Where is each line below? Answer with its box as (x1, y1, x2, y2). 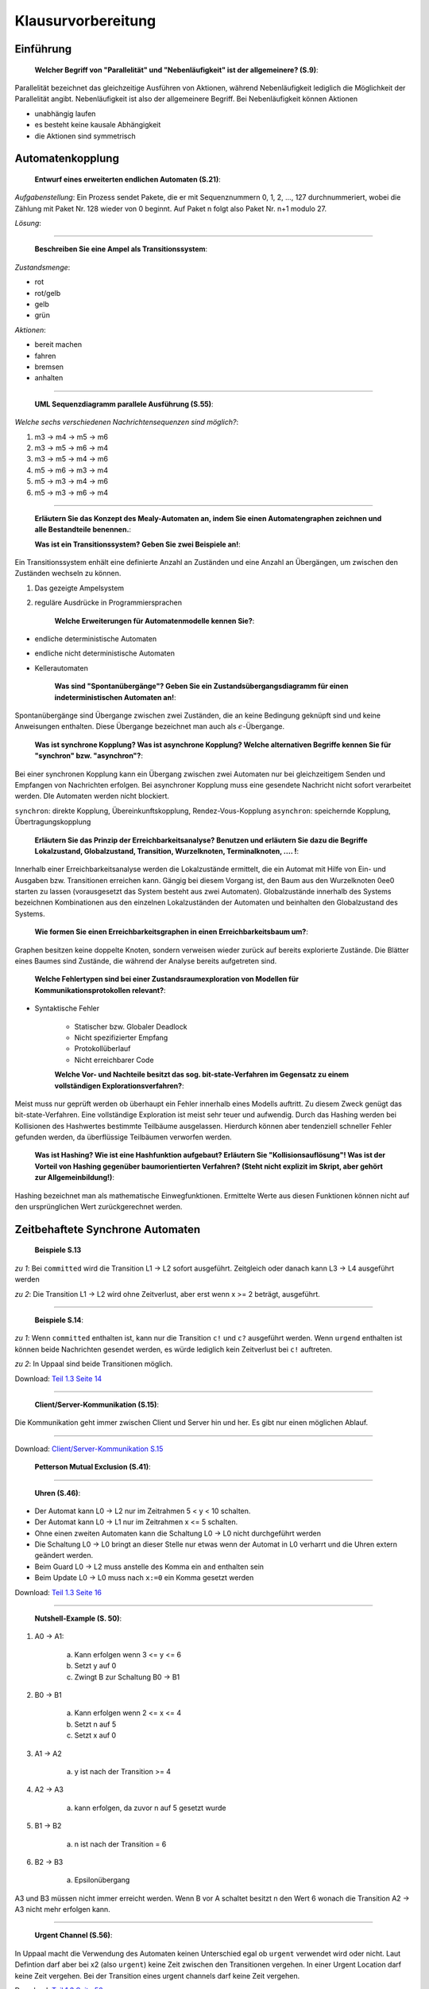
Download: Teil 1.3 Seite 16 (14, 1587, 102, 1597)
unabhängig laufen (34, 108, 96, 119)
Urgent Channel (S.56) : (34, 1930, 113, 1940)
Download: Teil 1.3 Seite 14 (14, 1373, 102, 1384)
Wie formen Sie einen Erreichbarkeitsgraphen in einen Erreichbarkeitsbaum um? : (34, 927, 309, 936)
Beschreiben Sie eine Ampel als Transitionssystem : (34, 244, 208, 254)
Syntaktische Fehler (34, 1003, 100, 1014)
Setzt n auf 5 (74, 1719, 117, 1729)
